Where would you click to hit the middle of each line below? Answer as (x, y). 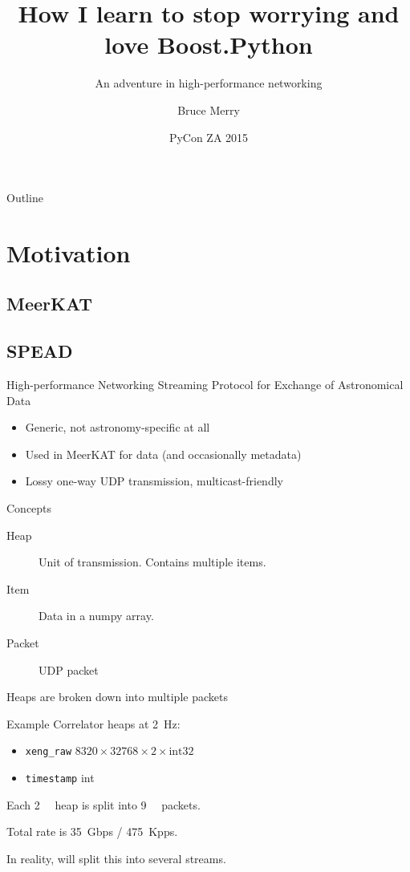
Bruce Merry (209, 110)
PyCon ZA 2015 (209, 137)
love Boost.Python (209, 45)
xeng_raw (49, 752)
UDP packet (69, 669)
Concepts (29, 508)
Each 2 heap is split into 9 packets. (104, 804)
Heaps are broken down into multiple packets (117, 697)
